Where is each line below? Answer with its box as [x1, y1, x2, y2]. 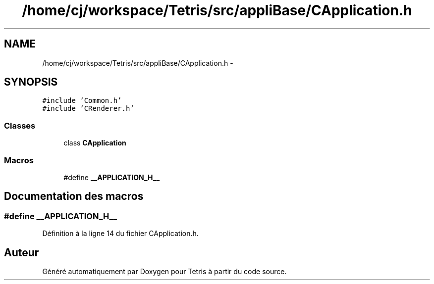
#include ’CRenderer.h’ [42, 104, 134, 113]
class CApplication [63, 139, 126, 147]
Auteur [4, 246, 39, 259]
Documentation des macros [4, 190, 144, 203]
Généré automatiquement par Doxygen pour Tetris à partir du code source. [42, 267, 287, 276]
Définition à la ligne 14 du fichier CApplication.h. [42, 229, 199, 238]
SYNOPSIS [4, 76, 58, 89]
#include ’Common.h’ [42, 96, 122, 105]
